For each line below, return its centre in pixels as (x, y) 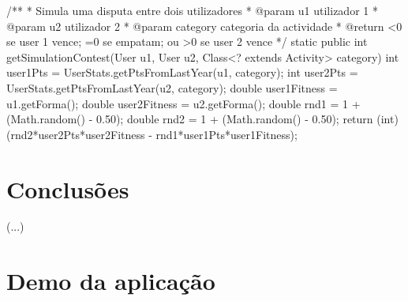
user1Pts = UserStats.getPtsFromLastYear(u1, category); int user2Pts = (182, 72)
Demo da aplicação (111, 281)
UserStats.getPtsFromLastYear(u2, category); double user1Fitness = (172, 87)
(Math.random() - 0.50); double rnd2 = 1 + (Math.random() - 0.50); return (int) (202, 119)
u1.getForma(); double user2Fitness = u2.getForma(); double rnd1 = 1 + (183, 103)
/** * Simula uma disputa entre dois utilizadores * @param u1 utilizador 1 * (192, 10)
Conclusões (68, 188)
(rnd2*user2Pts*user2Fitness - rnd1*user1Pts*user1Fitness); (152, 134)
